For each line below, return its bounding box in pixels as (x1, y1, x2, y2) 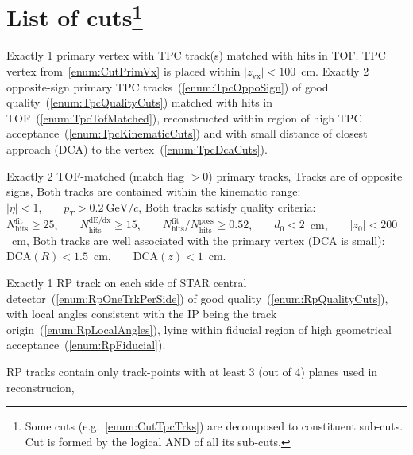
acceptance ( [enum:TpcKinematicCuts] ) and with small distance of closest (6, 125, 368, 142)
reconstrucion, (6, 379, 75, 395)
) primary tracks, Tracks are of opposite (208, 167, 403, 184)
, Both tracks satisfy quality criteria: (138, 198, 316, 215)
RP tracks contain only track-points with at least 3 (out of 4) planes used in (6, 363, 378, 379)
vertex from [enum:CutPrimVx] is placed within (6, 63, 241, 80)
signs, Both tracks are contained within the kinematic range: (6, 183, 301, 200)
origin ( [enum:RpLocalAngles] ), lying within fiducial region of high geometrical (6, 321, 392, 337)
